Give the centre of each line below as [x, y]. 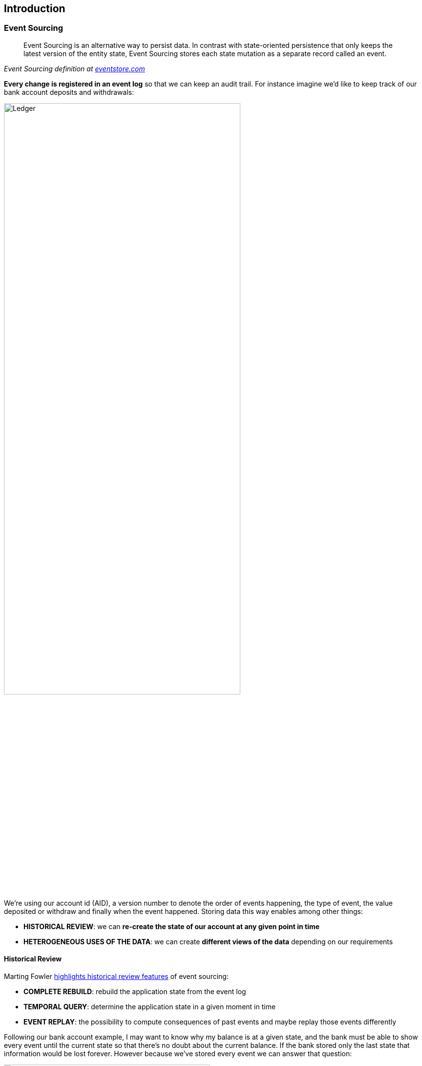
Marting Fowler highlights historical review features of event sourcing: [116, 977]
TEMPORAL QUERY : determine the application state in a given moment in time [150, 1007]
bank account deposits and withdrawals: [69, 92]
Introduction [35, 9]
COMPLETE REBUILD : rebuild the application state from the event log [135, 992]
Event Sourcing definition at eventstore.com [74, 68]
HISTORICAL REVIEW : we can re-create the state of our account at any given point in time [172, 926]
